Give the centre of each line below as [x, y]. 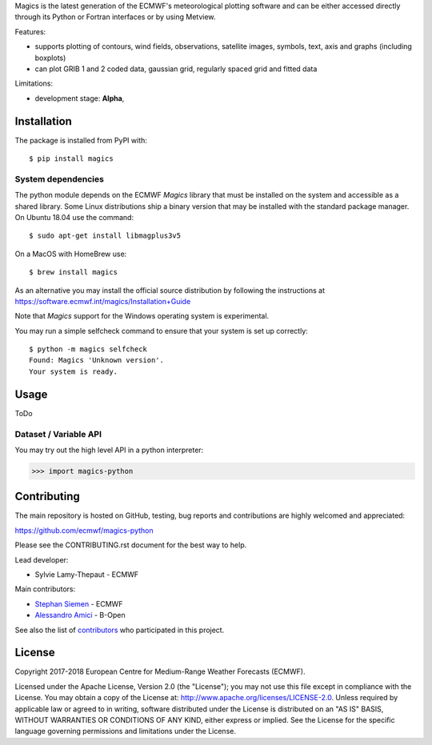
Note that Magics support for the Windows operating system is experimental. [142, 316]
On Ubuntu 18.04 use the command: [74, 217]
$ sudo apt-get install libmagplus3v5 [105, 236]
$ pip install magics [71, 159]
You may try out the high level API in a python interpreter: [109, 450]
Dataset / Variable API [58, 434]
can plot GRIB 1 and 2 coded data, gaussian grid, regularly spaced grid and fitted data [176, 69]
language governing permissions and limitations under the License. [125, 731]
